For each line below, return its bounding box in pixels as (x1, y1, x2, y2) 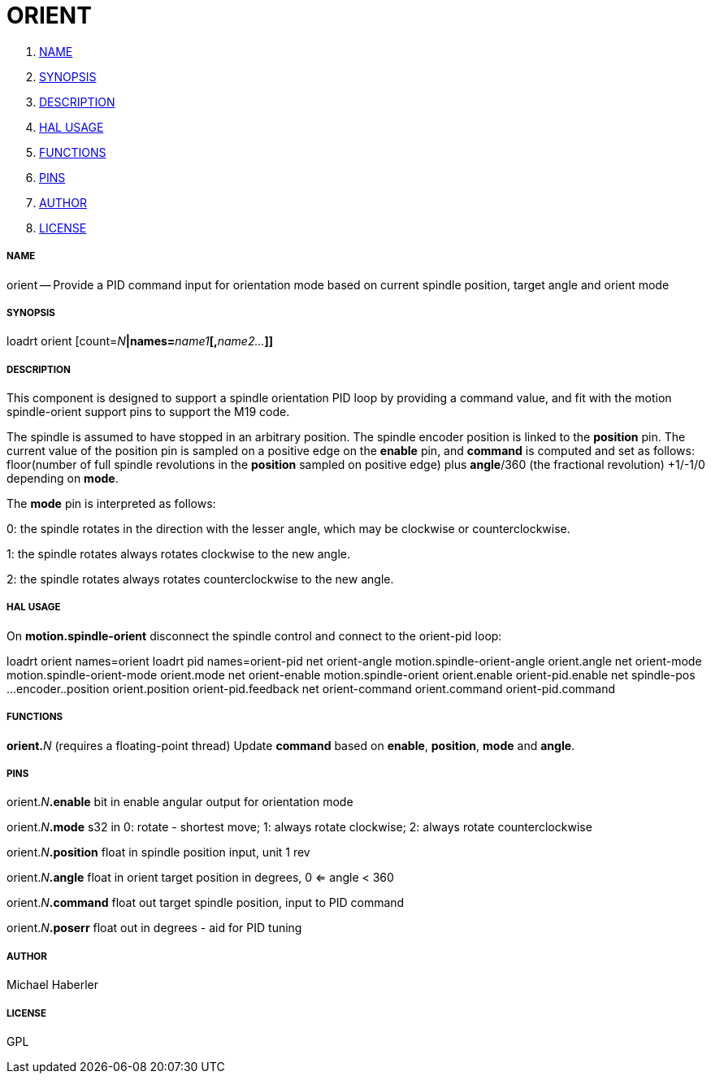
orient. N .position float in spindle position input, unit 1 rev (7, 845, 310, 860)
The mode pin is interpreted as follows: (7, 497, 216, 511)
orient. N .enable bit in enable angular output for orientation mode (7, 795, 353, 809)
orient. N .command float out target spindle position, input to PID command (7, 896, 405, 910)
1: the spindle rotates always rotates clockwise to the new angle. (7, 547, 351, 562)
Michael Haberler (7, 978, 98, 992)
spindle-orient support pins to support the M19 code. (7, 405, 290, 419)
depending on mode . (7, 471, 119, 486)
